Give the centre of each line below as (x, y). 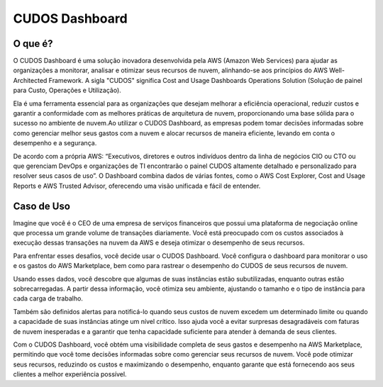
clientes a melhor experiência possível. (70, 374)
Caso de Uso (42, 206)
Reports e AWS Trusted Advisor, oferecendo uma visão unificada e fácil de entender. (137, 186)
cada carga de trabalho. (48, 298)
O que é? (33, 44)
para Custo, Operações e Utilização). (67, 90)
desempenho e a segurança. (55, 143)
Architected (30, 80)
